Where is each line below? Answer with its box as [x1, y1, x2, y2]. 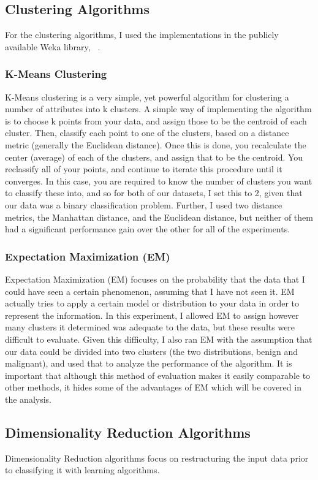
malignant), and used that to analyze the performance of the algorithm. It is [5, 357, 292, 370]
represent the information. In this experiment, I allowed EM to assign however [5, 308, 299, 321]
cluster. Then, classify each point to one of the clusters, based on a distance [5, 126, 289, 139]
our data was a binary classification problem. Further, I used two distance [5, 198, 282, 211]
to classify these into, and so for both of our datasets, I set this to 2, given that [5, 186, 303, 199]
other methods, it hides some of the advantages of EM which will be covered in [5, 381, 301, 394]
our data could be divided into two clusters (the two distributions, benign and [5, 345, 298, 357]
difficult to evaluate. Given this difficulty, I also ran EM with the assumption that [5, 332, 312, 345]
